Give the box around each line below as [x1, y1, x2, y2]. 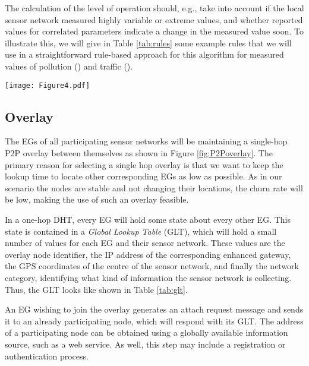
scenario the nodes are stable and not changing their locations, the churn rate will [5, 181, 303, 194]
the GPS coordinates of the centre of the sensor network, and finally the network [5, 260, 299, 272]
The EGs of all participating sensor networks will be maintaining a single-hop [5, 135, 288, 147]
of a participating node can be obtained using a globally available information [5, 326, 288, 339]
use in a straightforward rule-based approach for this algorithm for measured [5, 48, 284, 61]
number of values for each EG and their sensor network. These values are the [5, 236, 285, 249]
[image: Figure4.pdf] [5, 81, 90, 90]
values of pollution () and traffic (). [5, 59, 133, 72]
